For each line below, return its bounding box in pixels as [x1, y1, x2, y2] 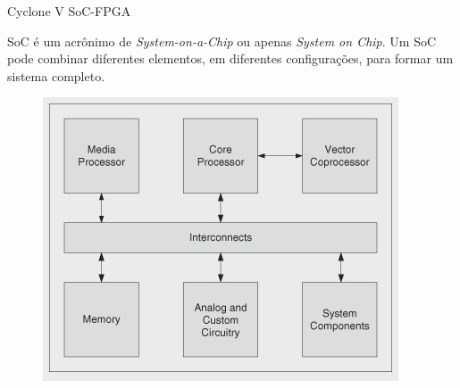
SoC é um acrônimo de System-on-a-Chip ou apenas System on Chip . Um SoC [7, 31, 437, 50]
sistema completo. [7, 66, 105, 85]
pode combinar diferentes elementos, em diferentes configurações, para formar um [7, 49, 454, 68]
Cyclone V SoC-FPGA [7, 2, 131, 20]
